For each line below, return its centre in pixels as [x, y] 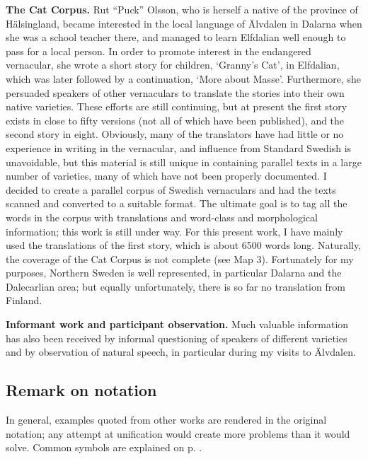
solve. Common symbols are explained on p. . [104, 447]
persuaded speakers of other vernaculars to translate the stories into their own [175, 92]
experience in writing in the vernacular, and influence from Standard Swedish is [179, 147]
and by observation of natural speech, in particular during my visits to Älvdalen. [181, 352]
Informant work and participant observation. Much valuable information [177, 324]
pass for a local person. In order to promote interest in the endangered [159, 51]
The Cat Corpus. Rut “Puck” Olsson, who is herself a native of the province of [182, 9]
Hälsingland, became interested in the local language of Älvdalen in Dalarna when [184, 23]
